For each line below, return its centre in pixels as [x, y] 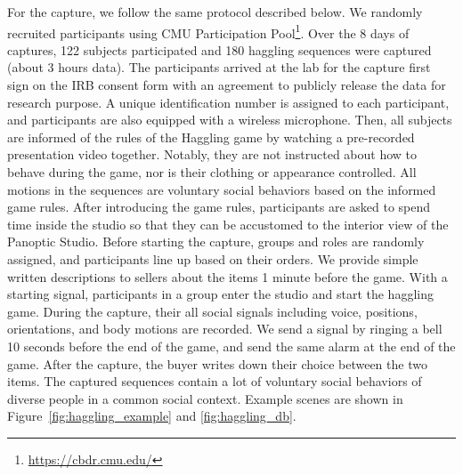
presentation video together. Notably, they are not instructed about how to [212, 154]
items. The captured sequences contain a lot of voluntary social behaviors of [215, 381]
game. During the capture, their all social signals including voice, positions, [212, 311]
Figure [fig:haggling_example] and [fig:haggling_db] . [152, 416]
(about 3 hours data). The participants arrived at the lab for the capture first [219, 67]
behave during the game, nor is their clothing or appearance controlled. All [212, 172]
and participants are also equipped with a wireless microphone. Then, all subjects [230, 120]
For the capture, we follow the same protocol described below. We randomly [215, 12]
